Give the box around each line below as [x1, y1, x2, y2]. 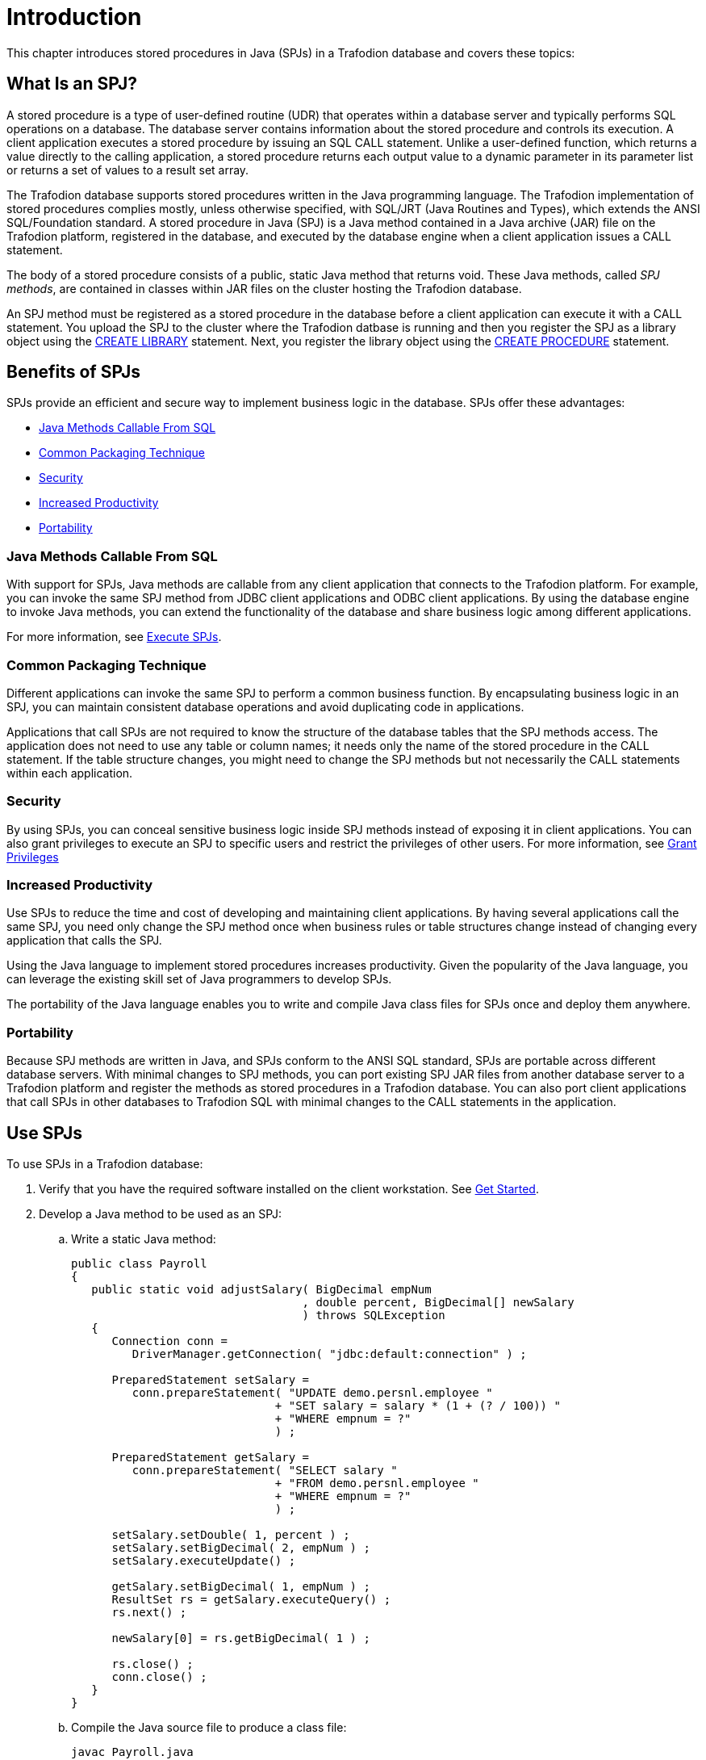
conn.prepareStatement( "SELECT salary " [132, 1464, 398, 1477]
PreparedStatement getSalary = [111, 1451, 310, 1465]
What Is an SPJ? [6, 73, 137, 94]
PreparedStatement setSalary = [111, 1373, 310, 1387]
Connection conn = [111, 1335, 228, 1348]
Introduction [6, 3, 142, 31]
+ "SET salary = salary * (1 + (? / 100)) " [274, 1399, 561, 1413]
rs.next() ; [111, 1606, 187, 1620]
